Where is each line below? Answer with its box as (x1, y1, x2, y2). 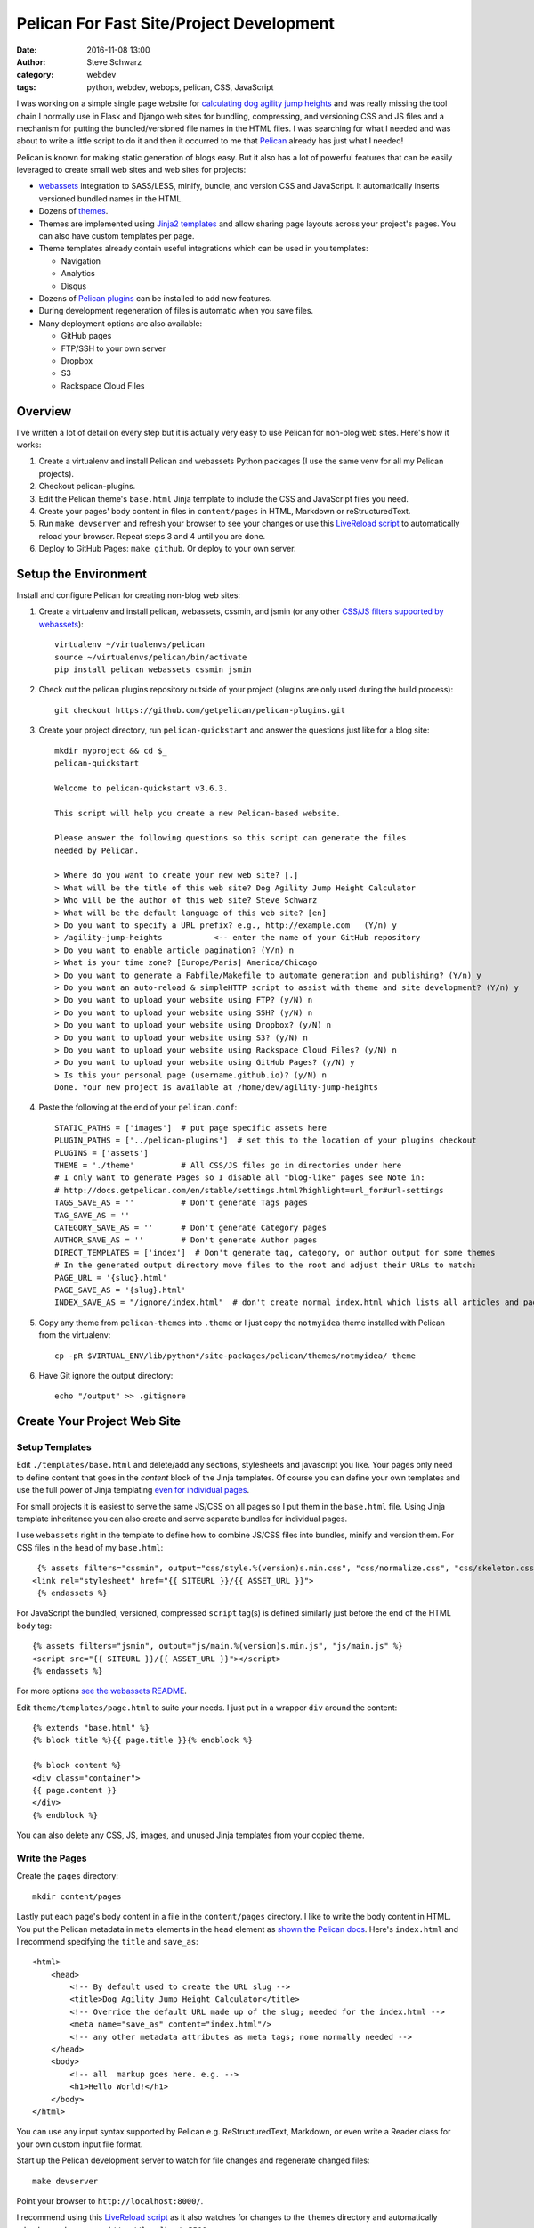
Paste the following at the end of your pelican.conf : (38, 1102, 238, 1113)
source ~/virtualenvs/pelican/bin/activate (54, 651, 247, 662)
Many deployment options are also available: (38, 317, 203, 329)
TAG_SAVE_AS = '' (54, 1210, 130, 1220)
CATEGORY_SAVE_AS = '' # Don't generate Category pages (54, 1223, 327, 1233)
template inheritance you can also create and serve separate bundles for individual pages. (16, 1513, 347, 1524)
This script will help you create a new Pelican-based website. (54, 807, 342, 818)
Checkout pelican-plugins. (38, 481, 136, 492)
